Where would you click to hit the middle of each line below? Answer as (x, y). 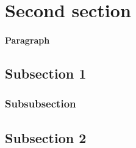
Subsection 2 (46, 137)
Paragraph (27, 40)
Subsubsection (41, 103)
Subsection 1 (46, 73)
